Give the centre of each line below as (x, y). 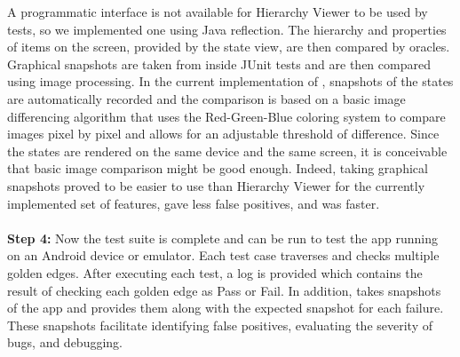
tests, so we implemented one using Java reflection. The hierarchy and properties (227, 29)
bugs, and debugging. (65, 342)
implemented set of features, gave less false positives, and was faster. (194, 203)
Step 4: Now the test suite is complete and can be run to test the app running (222, 238)
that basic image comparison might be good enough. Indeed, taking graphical (218, 168)
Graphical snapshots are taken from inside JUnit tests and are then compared (219, 63)
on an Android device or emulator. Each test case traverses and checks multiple (223, 255)
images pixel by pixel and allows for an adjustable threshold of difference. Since (223, 134)
